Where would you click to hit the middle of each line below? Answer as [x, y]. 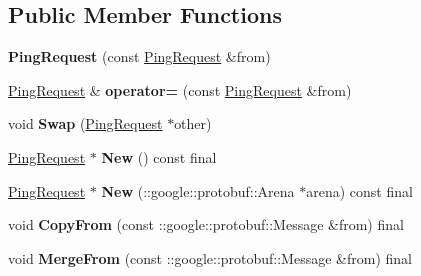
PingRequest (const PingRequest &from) [139, 56]
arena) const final [359, 190]
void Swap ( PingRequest [85, 123]
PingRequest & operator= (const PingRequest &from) [180, 89]
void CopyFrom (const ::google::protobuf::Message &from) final [206, 224]
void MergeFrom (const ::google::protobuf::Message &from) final [210, 257]
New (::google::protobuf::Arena [198, 190]
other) [193, 123]
